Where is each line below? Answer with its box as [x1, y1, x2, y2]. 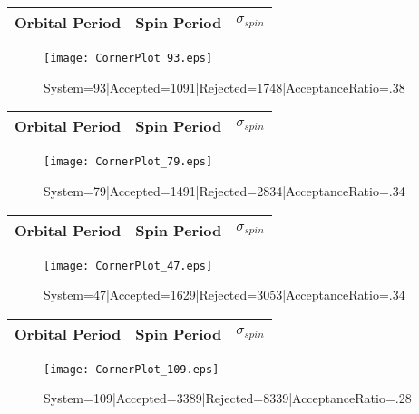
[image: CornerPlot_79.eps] [44, 155, 213, 169]
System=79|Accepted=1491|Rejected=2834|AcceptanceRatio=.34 [44, 181, 405, 200]
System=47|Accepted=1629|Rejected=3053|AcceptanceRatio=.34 [44, 285, 405, 304]
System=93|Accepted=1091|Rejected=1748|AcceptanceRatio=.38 [44, 77, 405, 96]
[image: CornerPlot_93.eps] [44, 52, 213, 64]
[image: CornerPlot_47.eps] [44, 259, 213, 272]
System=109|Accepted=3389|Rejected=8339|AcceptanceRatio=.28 [44, 389, 412, 408]
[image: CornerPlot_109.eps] [44, 362, 219, 376]
